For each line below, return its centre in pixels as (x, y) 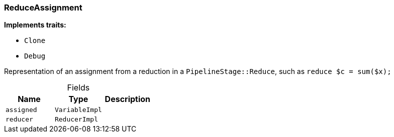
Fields (78, 88)
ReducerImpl (76, 119)
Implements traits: (35, 25)
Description (128, 99)
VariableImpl (78, 110)
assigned (21, 110)
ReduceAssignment (43, 7)
